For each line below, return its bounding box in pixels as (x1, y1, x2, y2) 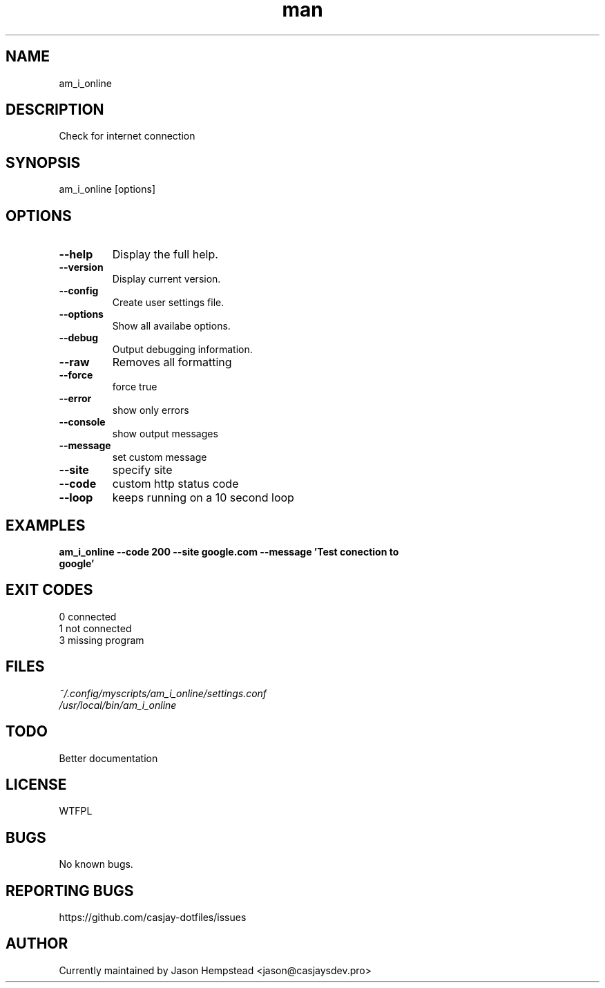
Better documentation (59, 752, 158, 764)
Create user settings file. (112, 296, 224, 309)
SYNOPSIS (6, 153, 81, 171)
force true (112, 381, 157, 393)
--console (59, 416, 106, 428)
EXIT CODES (6, 581, 93, 599)
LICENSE (6, 775, 67, 793)
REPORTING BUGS (6, 882, 134, 900)
